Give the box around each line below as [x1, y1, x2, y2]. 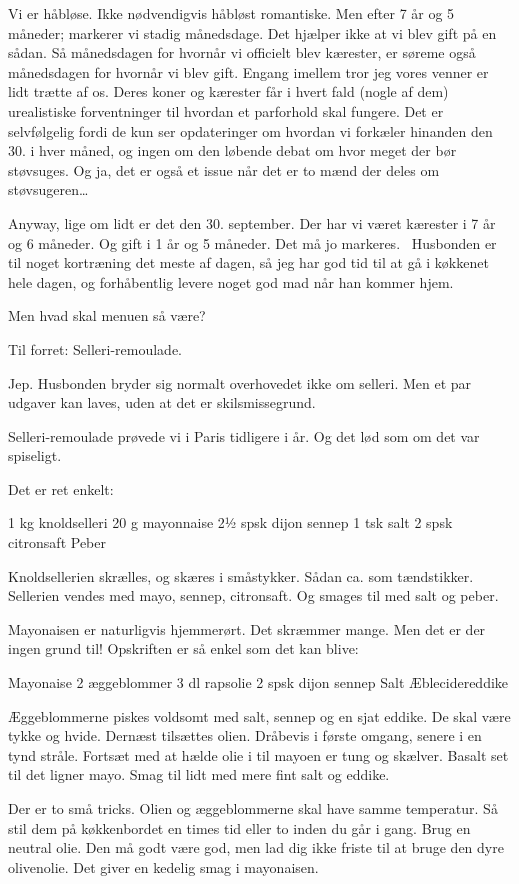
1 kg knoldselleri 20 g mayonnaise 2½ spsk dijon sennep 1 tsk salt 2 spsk [8, 512, 453, 533]
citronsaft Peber [8, 532, 106, 553]
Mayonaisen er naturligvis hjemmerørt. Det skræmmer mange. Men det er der [8, 618, 486, 639]
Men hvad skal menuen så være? [8, 305, 206, 326]
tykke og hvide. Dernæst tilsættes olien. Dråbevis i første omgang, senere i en [8, 725, 482, 746]
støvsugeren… [8, 179, 89, 200]
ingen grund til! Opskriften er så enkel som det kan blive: [8, 638, 359, 659]
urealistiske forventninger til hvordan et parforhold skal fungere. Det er [8, 100, 444, 121]
